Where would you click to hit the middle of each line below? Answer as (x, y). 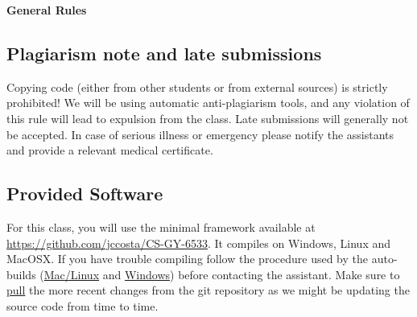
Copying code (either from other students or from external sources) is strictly (197, 86)
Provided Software (85, 193)
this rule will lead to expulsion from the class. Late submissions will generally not (208, 118)
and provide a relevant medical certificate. (110, 150)
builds (21, 274)
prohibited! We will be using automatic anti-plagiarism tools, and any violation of (208, 103)
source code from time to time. (83, 305)
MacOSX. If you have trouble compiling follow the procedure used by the (187, 259)
